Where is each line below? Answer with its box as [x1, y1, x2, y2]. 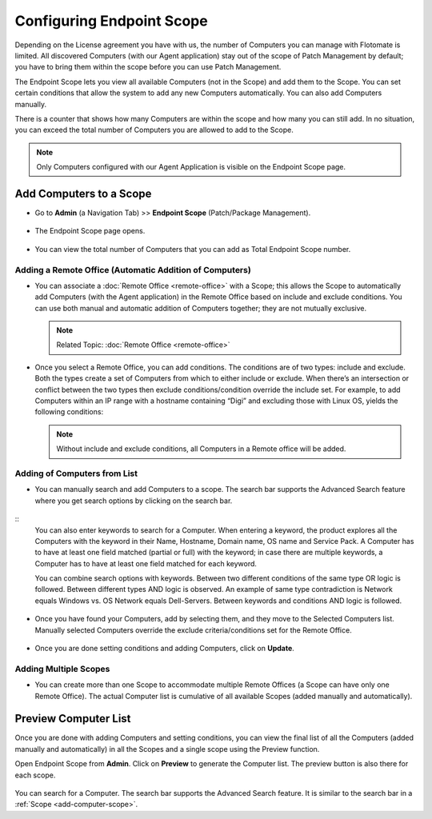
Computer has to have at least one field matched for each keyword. [34, 558, 258, 568]
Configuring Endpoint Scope [14, 12, 208, 30]
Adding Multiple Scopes [14, 663, 110, 674]
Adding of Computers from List [14, 468, 138, 479]
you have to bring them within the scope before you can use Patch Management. [14, 62, 282, 72]
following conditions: [34, 407, 104, 417]
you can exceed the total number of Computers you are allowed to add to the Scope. [14, 125, 294, 135]
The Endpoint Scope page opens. [34, 226, 146, 236]
